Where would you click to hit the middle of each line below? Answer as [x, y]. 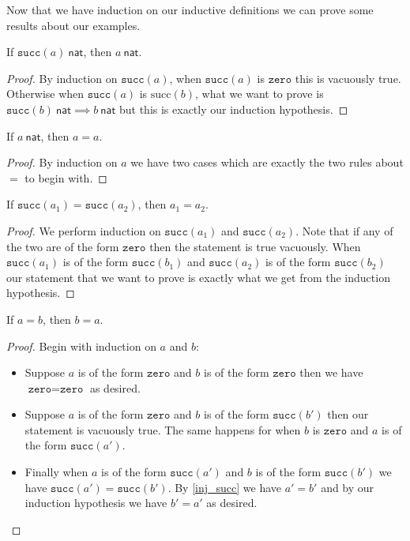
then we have [331, 372]
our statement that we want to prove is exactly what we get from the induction [198, 277]
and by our [348, 487]
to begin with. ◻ [66, 177]
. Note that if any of [344, 230]
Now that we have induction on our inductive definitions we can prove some [190, 9]
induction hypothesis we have [96, 503]
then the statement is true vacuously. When [255, 246]
